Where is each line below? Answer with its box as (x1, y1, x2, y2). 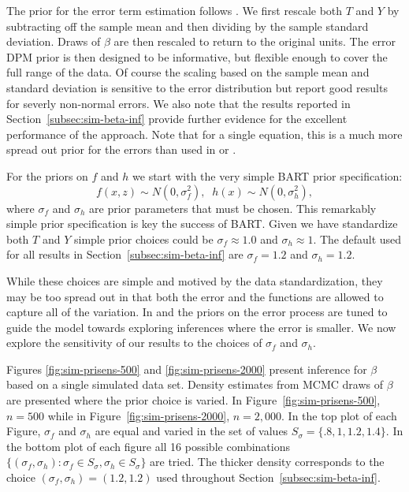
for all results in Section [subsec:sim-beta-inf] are (6, 246, 244, 263)
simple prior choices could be (73, 230, 214, 247)
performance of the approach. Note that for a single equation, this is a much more (6, 125, 403, 142)
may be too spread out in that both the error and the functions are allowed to (6, 288, 384, 304)
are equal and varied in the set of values (95, 423, 288, 439)
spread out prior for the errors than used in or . (6, 141, 236, 158)
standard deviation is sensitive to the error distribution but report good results (6, 79, 388, 95)
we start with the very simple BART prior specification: (132, 167, 403, 184)
